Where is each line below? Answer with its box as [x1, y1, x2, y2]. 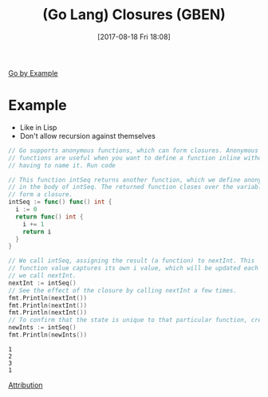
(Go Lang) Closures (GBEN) [42, 6, 226, 24]
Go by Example [8, 68, 58, 77]
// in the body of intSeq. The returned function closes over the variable [8, 183, 266, 191]
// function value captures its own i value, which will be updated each [8, 265, 259, 273]
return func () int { [15, 213, 84, 221]
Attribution [8, 380, 43, 390]
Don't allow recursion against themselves [19, 131, 156, 140]
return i [22, 227, 52, 236]
